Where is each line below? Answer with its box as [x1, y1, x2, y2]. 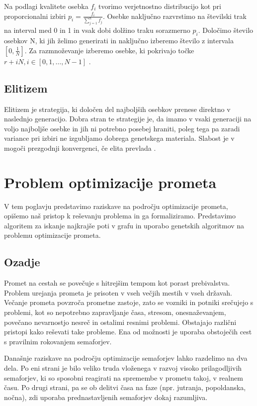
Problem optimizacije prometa [4, 172, 217, 192]
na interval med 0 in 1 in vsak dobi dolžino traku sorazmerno [4, 25, 190, 35]
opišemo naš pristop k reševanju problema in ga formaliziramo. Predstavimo [4, 210, 236, 221]
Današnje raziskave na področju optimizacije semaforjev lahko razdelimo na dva [4, 353, 248, 363]
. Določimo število [198, 25, 254, 35]
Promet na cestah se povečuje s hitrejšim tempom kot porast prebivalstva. [4, 278, 230, 288]
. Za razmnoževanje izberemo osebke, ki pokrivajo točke [24, 45, 194, 55]
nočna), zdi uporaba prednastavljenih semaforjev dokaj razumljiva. [4, 392, 208, 402]
